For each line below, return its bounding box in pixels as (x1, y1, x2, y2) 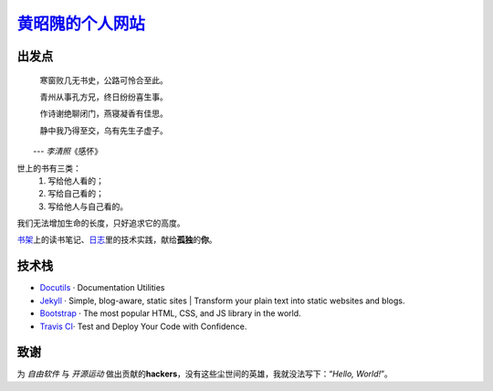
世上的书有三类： (16, 163, 81, 174)
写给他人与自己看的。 (47, 201, 128, 212)
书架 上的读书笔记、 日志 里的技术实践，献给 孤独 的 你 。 (16, 234, 217, 246)
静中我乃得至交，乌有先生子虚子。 (39, 124, 168, 136)
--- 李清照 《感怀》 (32, 146, 103, 157)
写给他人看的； (47, 174, 104, 186)
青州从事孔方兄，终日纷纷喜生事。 (39, 91, 168, 102)
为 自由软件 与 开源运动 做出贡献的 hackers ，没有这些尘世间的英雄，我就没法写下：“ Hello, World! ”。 (16, 368, 393, 379)
